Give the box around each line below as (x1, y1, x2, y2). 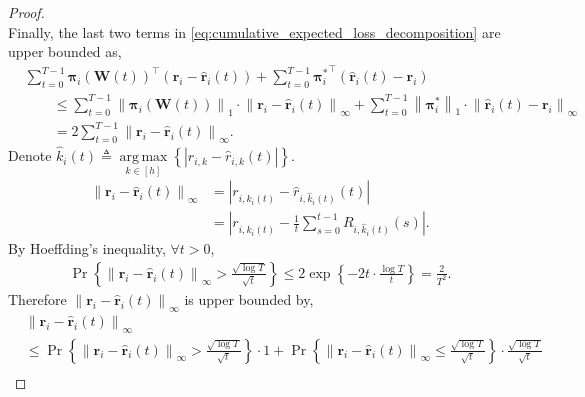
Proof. (8, 2, 45, 22)
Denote (8, 145, 52, 166)
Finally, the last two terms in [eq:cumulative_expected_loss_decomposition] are (8, 21, 501, 42)
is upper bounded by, (184, 288, 314, 309)
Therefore (8, 288, 67, 309)
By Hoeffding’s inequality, (8, 238, 166, 259)
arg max (119, 150, 168, 165)
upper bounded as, (8, 41, 122, 62)
